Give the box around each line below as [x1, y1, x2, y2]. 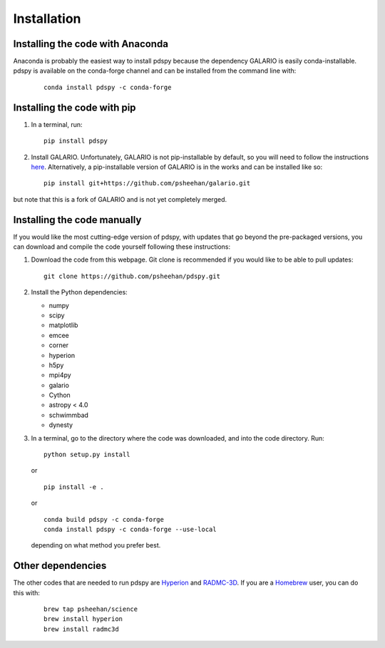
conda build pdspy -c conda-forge [43, 515, 164, 523]
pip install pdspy [43, 137, 108, 145]
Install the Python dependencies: [31, 288, 128, 297]
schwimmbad [48, 411, 89, 419]
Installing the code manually [13, 214, 142, 226]
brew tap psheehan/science [43, 605, 138, 613]
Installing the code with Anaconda [13, 38, 169, 50]
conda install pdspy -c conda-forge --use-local [43, 525, 217, 533]
